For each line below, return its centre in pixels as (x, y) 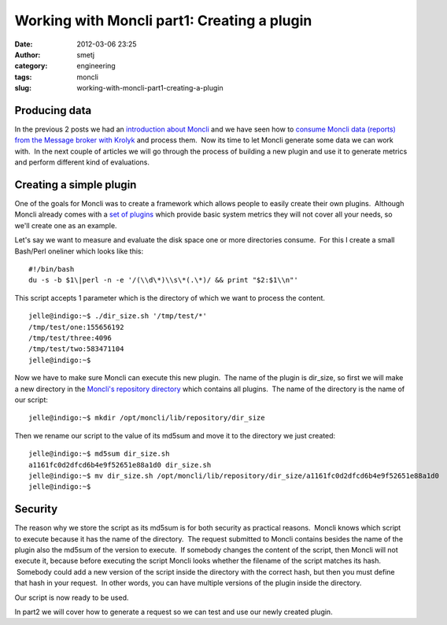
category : (31, 66)
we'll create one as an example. (66, 225)
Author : (28, 54)
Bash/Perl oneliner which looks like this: (79, 251)
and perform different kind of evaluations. (82, 162)
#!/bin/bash (52, 269)
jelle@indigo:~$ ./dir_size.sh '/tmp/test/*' (118, 316)
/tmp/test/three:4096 (70, 338)
